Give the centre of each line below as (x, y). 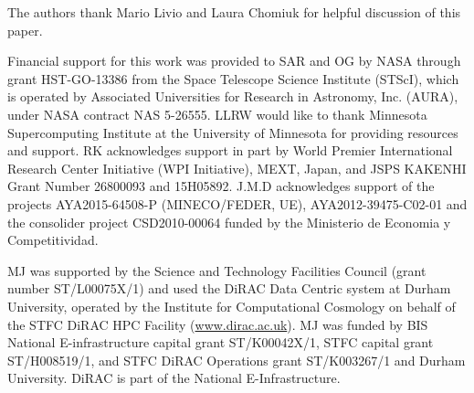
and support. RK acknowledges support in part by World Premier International (230, 150)
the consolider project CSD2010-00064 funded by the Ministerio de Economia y (229, 222)
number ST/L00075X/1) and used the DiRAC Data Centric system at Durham (229, 288)
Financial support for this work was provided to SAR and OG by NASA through (234, 61)
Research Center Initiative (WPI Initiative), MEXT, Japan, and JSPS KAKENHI (237, 168)
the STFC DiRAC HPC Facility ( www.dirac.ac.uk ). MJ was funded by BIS (218, 324)
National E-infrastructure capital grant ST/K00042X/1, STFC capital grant (221, 342)
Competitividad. (53, 240)
